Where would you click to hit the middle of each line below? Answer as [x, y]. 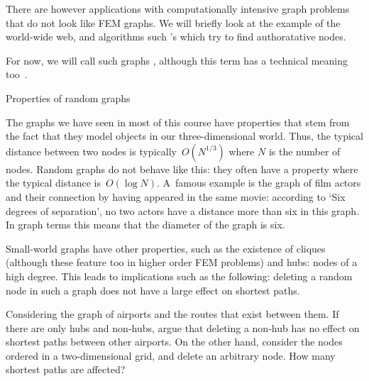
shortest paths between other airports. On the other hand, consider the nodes [174, 342]
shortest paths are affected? [66, 369]
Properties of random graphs [68, 98]
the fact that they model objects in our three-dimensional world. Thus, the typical [184, 136]
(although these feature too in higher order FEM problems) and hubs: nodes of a [182, 262]
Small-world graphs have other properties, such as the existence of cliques [166, 248]
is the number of [304, 151]
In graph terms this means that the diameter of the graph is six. [145, 225]
